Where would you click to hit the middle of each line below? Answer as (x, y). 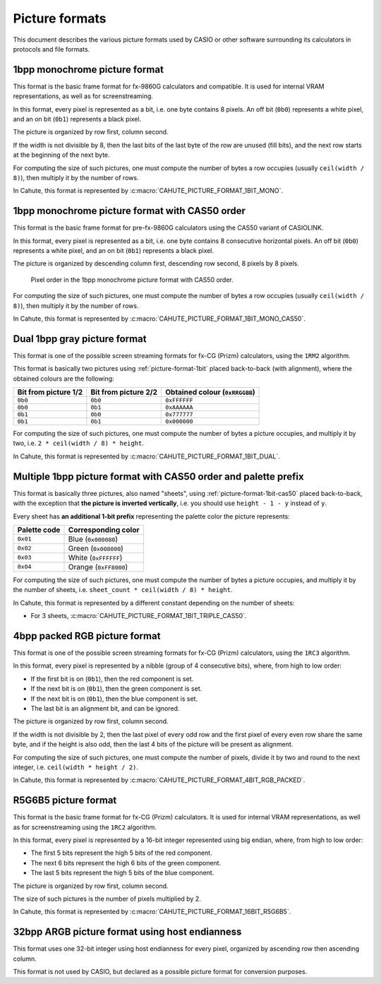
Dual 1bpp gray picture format (80, 339)
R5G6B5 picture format (65, 801)
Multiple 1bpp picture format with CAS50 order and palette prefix (158, 476)
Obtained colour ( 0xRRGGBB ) (210, 392)
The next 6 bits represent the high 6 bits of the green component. (126, 863)
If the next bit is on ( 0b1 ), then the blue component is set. (114, 699)
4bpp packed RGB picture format (87, 636)
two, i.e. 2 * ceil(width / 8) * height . (78, 443)
